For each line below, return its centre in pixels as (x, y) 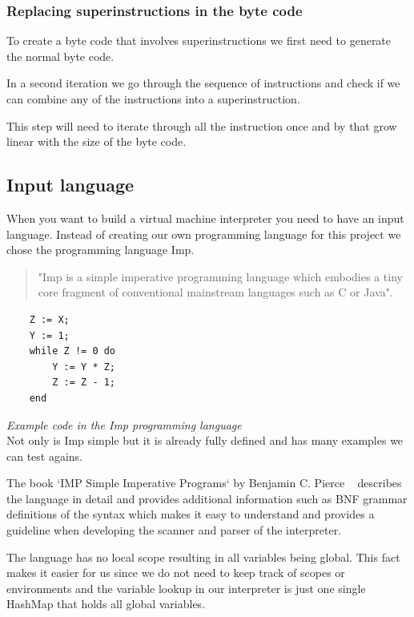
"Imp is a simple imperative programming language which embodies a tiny (220, 276)
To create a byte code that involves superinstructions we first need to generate (199, 40)
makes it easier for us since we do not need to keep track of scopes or (176, 573)
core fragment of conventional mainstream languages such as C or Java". (215, 292)
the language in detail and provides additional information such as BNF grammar (207, 498)
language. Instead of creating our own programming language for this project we (204, 234)
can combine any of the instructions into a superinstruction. (153, 99)
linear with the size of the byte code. (96, 141)
